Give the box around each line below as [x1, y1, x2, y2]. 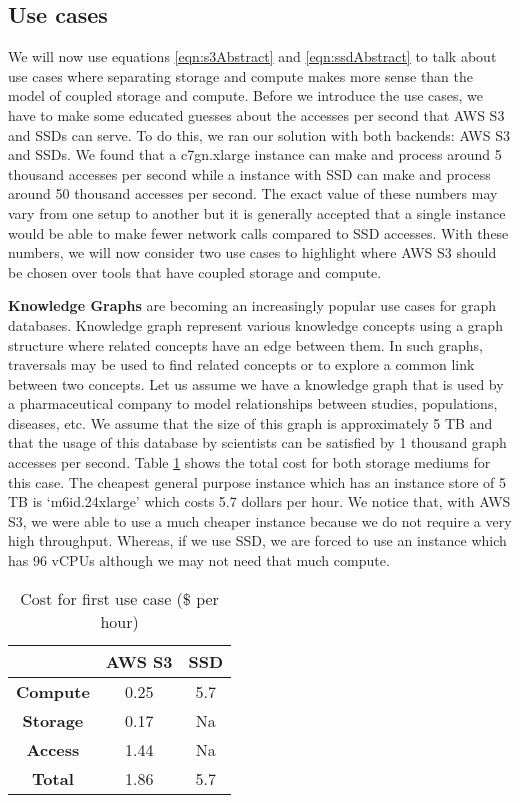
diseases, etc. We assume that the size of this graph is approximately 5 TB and [8, 412, 493, 433]
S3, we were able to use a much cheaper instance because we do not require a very [8, 510, 512, 531]
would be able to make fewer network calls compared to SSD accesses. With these [8, 222, 509, 243]
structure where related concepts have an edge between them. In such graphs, [8, 334, 483, 355]
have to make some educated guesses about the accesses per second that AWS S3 [8, 104, 505, 125]
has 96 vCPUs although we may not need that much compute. [8, 550, 390, 571]
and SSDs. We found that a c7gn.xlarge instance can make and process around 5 [8, 144, 502, 165]
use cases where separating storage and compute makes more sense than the [8, 65, 474, 86]
